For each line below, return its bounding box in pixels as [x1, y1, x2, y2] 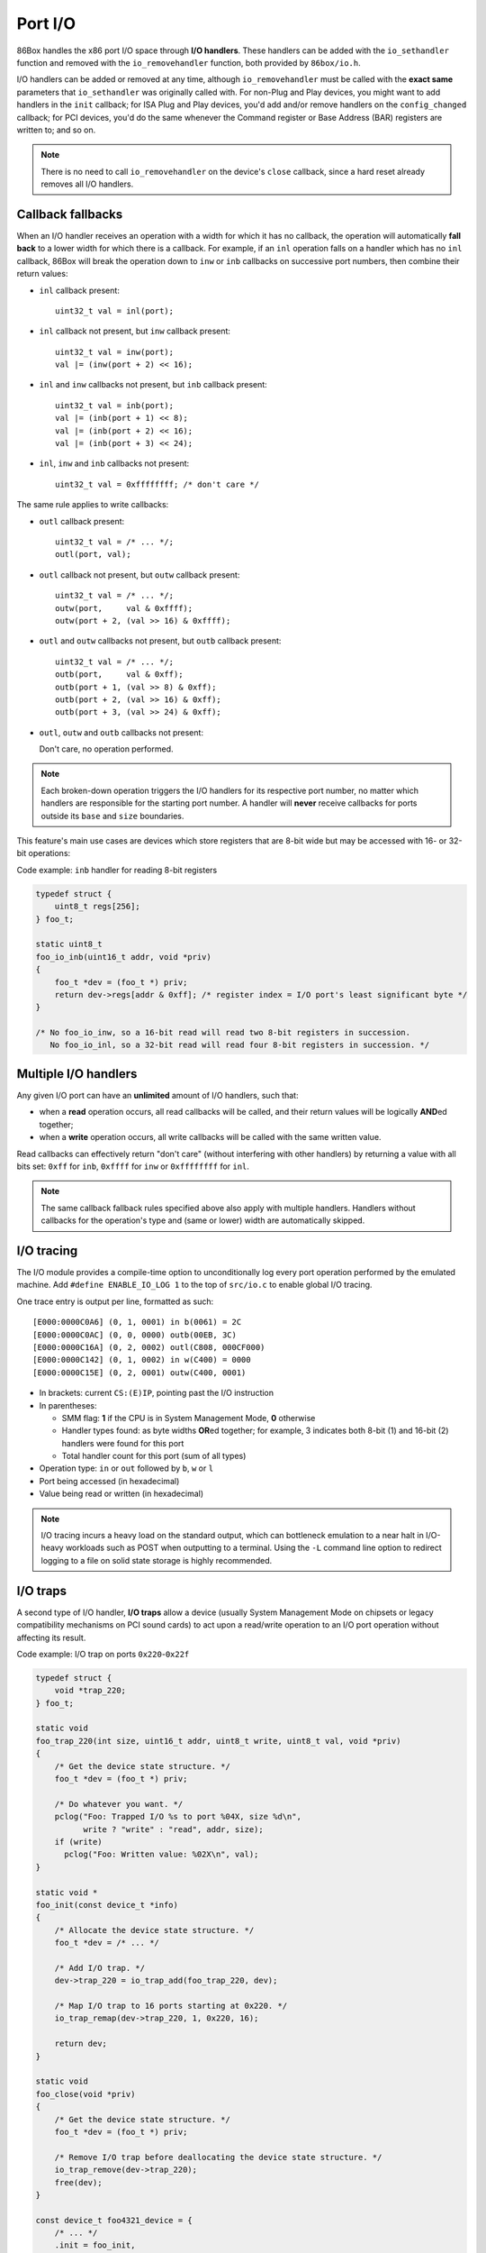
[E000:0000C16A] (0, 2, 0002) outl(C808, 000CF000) [32, 1342, 265, 1352]
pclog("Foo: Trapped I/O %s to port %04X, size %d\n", [54, 1811, 301, 1822]
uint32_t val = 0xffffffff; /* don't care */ [55, 479, 260, 489]
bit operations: [16, 848, 71, 859]
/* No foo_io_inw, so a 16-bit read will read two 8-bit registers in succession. [35, 1027, 411, 1038]
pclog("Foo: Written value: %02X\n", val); [64, 1849, 259, 1860]
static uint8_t [35, 939, 103, 950]
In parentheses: [39, 1400, 98, 1410]
